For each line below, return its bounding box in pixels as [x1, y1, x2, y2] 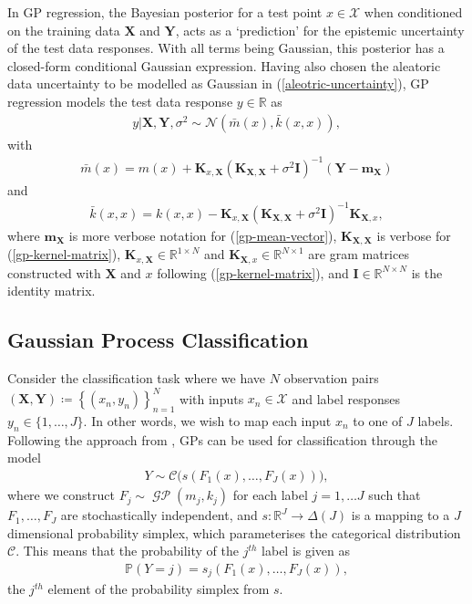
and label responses [292, 389, 400, 408]
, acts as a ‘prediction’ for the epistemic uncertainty [175, 20, 465, 39]
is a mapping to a [351, 505, 450, 525]
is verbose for [376, 225, 451, 245]
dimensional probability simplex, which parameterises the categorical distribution [7, 523, 461, 542]
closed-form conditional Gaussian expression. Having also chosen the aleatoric [7, 56, 441, 75]
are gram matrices [308, 245, 409, 264]
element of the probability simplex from [47, 579, 270, 599]
